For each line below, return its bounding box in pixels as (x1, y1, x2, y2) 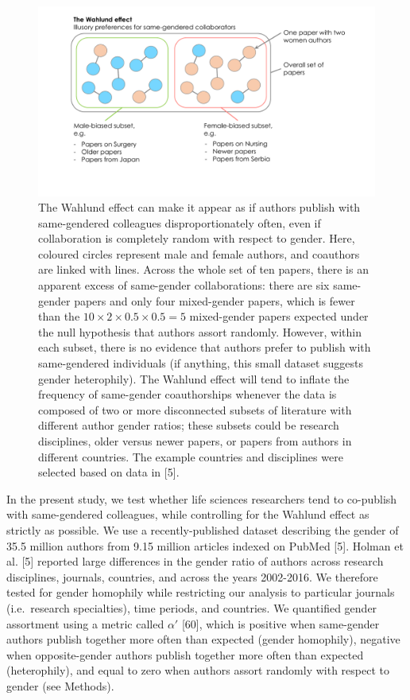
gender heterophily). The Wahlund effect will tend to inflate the (38, 370, 350, 387)
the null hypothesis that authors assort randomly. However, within (38, 323, 362, 340)
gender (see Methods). (6, 677, 114, 694)
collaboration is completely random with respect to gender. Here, (38, 230, 355, 247)
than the (38, 308, 80, 325)
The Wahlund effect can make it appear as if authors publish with (38, 199, 361, 216)
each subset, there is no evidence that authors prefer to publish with (38, 339, 371, 356)
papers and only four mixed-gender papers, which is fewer (74, 292, 355, 309)
